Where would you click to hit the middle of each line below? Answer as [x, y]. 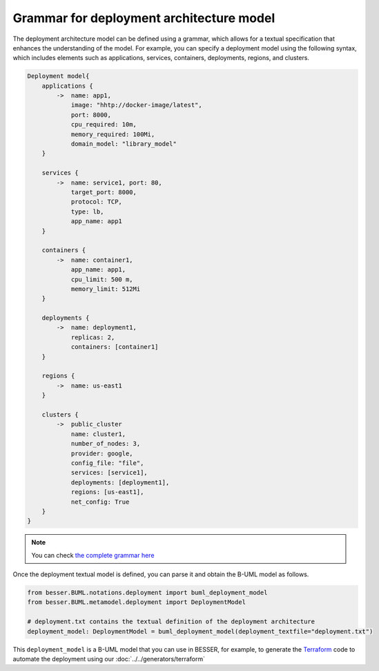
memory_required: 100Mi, [113, 134]
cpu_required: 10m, [104, 125]
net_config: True [100, 502]
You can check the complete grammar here [93, 555]
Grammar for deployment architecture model [144, 18]
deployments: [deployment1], [120, 482]
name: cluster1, [98, 434]
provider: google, [102, 453]
